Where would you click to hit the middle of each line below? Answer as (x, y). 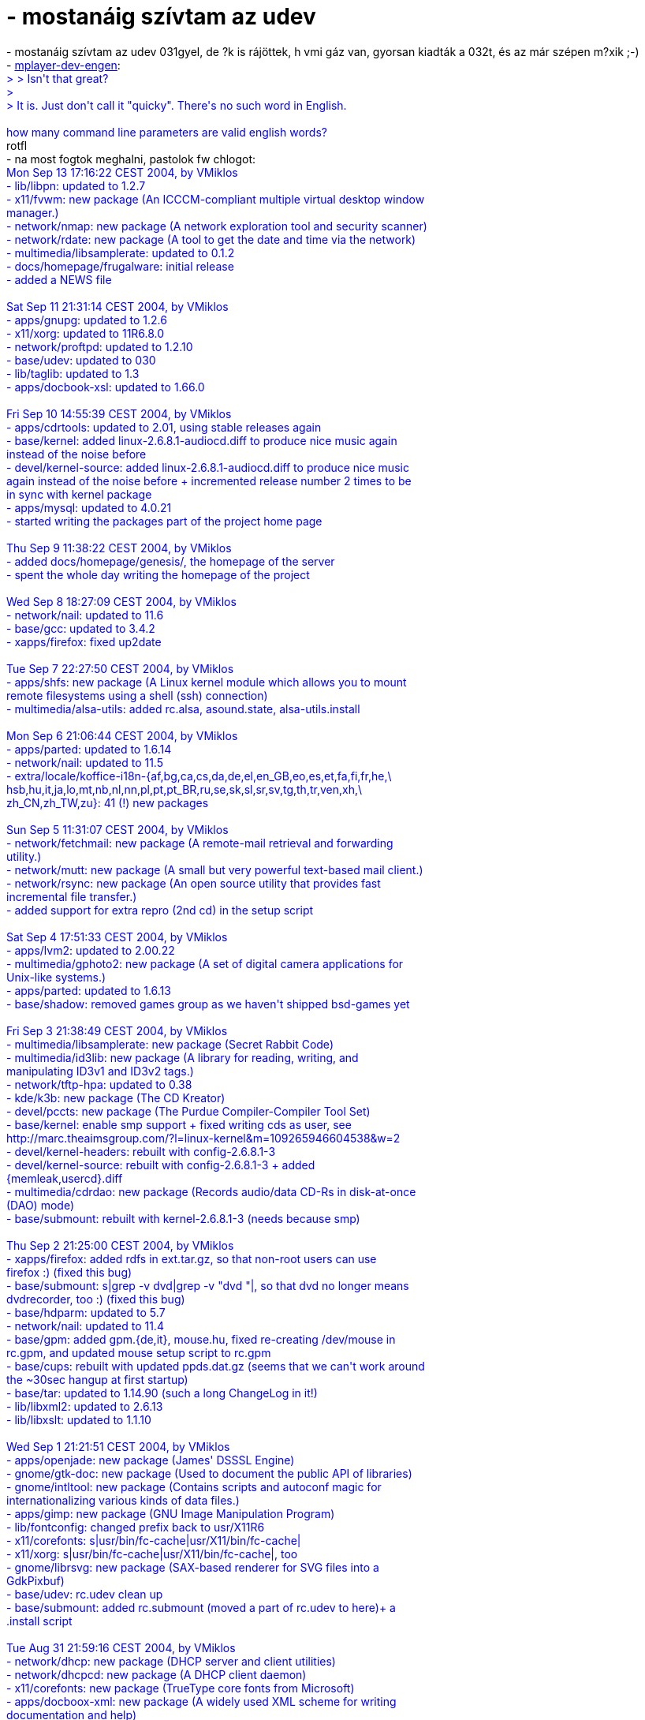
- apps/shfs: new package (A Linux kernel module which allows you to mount (207, 682)
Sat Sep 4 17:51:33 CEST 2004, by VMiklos (117, 937)
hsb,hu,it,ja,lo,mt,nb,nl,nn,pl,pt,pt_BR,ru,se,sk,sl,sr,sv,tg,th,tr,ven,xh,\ (184, 789)
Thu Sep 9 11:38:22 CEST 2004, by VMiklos (119, 548)
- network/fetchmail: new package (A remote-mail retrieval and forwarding (200, 843)
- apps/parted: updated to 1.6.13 (89, 990)
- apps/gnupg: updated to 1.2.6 (87, 320)
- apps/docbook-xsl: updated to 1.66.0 (106, 387)
